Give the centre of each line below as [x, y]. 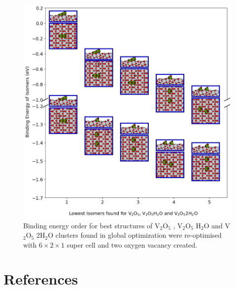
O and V [217, 225]
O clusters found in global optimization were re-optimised [135, 235]
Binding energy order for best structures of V [92, 225]
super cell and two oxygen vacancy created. [132, 244]
